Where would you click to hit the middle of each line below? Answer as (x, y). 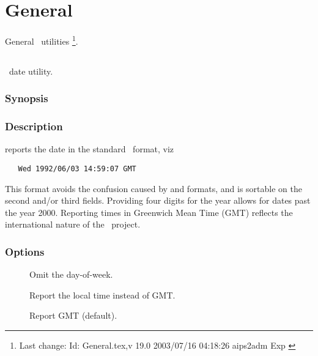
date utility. (31, 71)
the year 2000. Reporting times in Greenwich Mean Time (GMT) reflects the (149, 212)
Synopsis (27, 98)
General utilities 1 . (42, 40)
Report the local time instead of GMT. (102, 295)
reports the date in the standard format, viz (90, 149)
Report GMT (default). (73, 315)
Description (34, 126)
